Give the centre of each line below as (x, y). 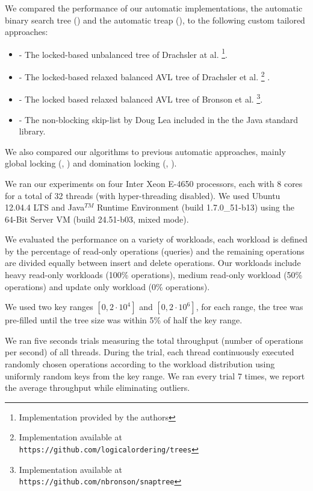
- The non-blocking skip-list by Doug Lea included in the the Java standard (159, 119)
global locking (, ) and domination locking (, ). (91, 163)
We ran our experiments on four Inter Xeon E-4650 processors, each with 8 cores (154, 183)
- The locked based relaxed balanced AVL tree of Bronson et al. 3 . (141, 98)
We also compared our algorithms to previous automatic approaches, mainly (145, 151)
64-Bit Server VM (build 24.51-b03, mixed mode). (97, 219)
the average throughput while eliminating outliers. (98, 388)
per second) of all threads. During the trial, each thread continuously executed (150, 352)
